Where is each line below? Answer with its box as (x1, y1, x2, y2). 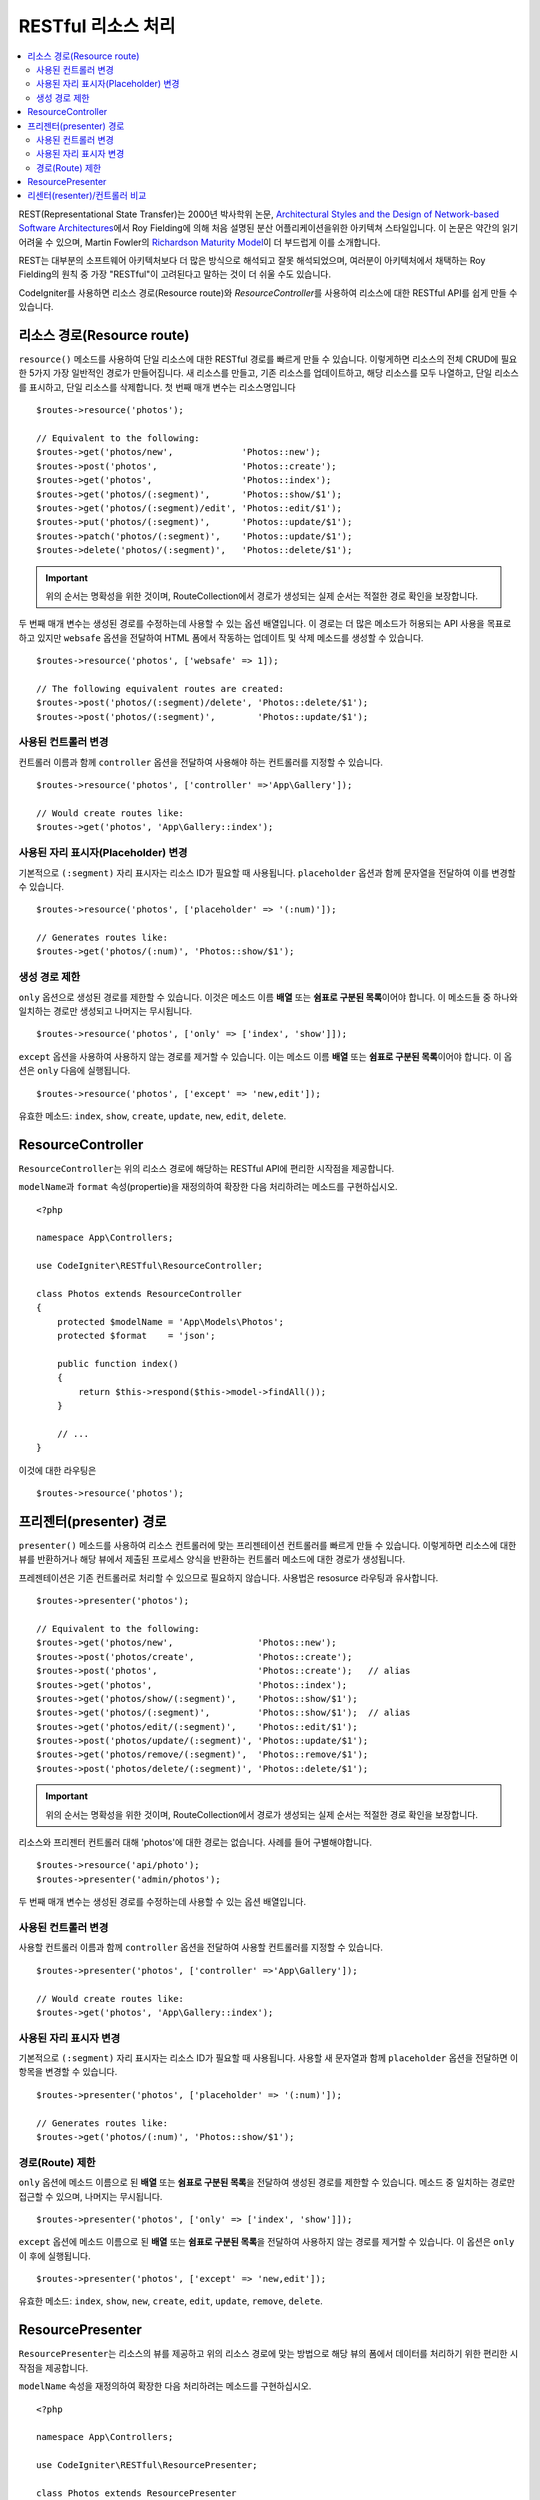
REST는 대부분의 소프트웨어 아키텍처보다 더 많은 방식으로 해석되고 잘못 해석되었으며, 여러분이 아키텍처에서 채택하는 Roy (18, 255, 486, 267)
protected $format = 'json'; (56, 1330, 216, 1342)
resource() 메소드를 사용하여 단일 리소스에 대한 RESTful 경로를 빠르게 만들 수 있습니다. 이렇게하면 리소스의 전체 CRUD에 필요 (18, 353, 518, 365)
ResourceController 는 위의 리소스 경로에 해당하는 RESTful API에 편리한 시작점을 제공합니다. (18, 1162, 395, 1174)
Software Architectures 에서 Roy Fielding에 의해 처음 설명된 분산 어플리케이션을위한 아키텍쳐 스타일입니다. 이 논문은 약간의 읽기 (18, 222, 519, 234)
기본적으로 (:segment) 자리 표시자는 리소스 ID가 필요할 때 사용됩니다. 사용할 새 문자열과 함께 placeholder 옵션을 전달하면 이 (18, 2052, 519, 2064)
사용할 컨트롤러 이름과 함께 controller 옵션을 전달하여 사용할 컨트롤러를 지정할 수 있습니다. (18, 1941, 384, 1954)
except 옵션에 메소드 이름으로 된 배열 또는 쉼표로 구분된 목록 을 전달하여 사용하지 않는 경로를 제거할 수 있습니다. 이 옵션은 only (18, 2236, 515, 2248)
